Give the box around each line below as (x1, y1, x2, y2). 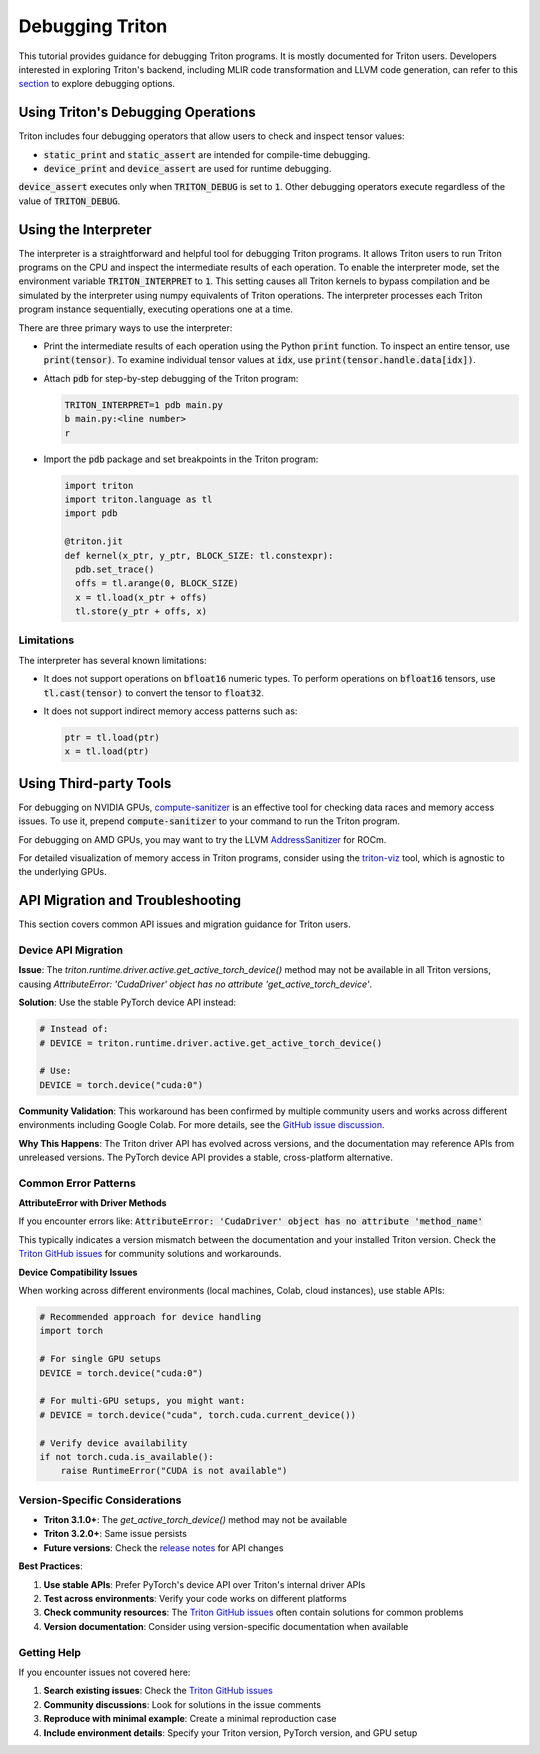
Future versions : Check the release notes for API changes (43, 1541, 284, 1554)
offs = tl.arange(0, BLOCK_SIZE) (75, 578, 239, 589)
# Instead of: (39, 1023, 109, 1035)
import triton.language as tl (64, 493, 213, 505)
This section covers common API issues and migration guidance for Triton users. (18, 918, 352, 930)
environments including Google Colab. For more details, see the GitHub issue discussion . (18, 1119, 385, 1131)
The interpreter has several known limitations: (18, 654, 207, 666)
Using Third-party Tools (18, 775, 172, 792)
